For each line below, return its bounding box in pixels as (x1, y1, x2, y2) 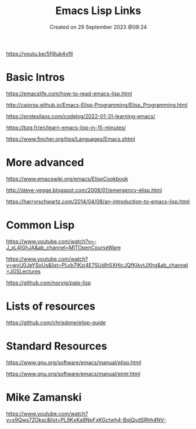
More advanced (6, 156, 84, 169)
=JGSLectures (6, 267, 41, 274)
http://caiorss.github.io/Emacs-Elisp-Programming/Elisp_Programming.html (6, 101, 188, 108)
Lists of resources (6, 300, 95, 313)
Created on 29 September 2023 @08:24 (49, 23, 147, 30)
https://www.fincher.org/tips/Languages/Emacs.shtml (6, 135, 136, 142)
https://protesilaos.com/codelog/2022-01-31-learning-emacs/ (6, 112, 156, 119)
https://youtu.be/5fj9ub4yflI (6, 50, 73, 57)
